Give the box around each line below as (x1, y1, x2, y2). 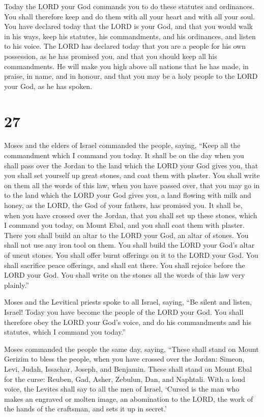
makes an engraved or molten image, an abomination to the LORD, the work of (4, 393, 253, 404)
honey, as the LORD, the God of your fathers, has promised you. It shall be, (4, 200, 243, 211)
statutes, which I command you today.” (4, 326, 126, 337)
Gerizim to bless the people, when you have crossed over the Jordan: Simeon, (4, 353, 245, 364)
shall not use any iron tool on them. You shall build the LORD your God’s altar (4, 240, 255, 250)
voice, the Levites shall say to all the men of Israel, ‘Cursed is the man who (4, 383, 240, 394)
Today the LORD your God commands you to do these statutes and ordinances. (4, 1, 254, 11)
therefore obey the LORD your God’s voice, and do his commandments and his (4, 316, 251, 327)
